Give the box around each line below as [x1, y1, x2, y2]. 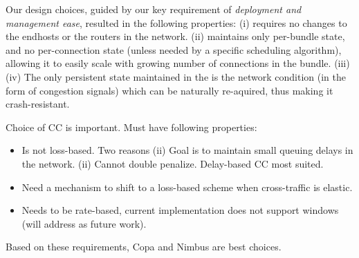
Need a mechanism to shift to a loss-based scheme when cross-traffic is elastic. [21, 179, 353, 194]
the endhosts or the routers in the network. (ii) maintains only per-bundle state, [6, 29, 345, 43]
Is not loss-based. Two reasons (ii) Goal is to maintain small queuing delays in [21, 143, 353, 157]
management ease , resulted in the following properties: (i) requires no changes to [6, 15, 347, 30]
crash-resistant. [6, 97, 70, 111]
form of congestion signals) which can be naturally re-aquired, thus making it [6, 83, 333, 97]
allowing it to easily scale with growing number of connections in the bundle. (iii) [6, 56, 350, 70]
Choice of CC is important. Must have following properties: [6, 119, 257, 134]
